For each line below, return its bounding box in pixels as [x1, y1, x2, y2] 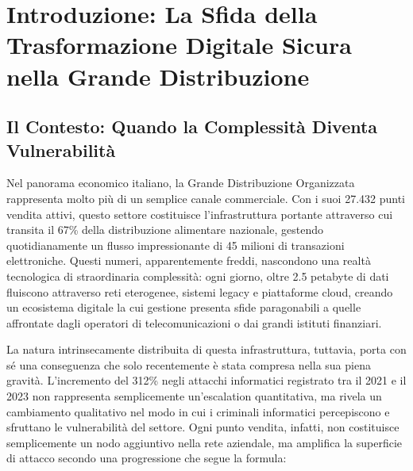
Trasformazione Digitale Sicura [6, 29, 352, 61]
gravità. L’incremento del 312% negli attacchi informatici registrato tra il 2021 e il [6, 372, 407, 389]
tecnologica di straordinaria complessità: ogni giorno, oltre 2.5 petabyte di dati [6, 267, 389, 284]
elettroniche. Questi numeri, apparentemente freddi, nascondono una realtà [6, 252, 371, 269]
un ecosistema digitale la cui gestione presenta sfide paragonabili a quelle [6, 299, 361, 316]
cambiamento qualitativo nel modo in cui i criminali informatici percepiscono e [6, 403, 390, 419]
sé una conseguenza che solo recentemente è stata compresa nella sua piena [6, 356, 371, 373]
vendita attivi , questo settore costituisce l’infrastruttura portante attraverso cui [6, 205, 393, 222]
